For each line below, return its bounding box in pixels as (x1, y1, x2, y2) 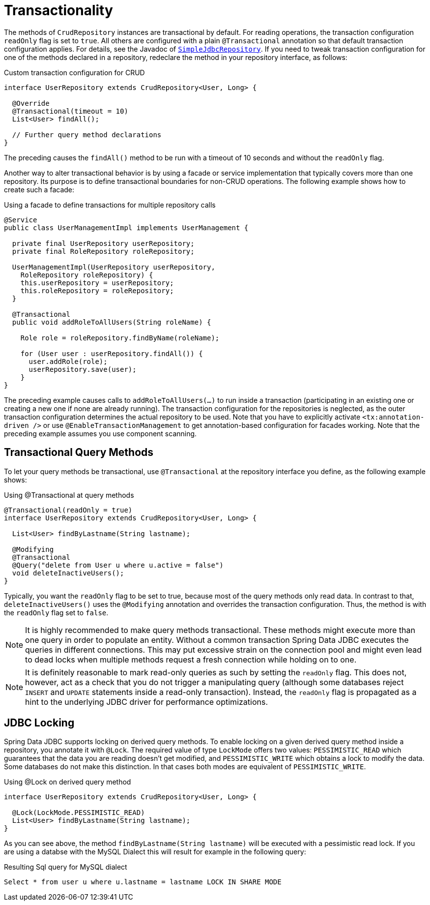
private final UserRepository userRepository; (12, 239, 195, 247)
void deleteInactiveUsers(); (12, 569, 124, 577)
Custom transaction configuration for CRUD (4, 68, 145, 77)
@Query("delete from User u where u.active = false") (12, 561, 224, 569)
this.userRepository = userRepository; (20, 278, 174, 287)
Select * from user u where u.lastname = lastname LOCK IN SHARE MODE (4, 878, 282, 886)
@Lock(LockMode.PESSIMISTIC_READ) (12, 809, 145, 817)
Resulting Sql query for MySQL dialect (4, 863, 127, 872)
